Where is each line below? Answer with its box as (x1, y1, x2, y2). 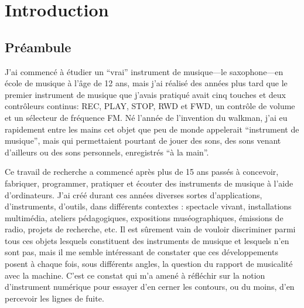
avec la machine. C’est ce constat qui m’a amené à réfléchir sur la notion (5, 269, 265, 281)
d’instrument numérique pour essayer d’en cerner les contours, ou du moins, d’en (5, 280, 295, 293)
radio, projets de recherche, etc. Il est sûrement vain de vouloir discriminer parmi (5, 223, 296, 235)
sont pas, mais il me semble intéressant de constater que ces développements (5, 246, 278, 258)
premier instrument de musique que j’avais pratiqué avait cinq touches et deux (5, 88, 286, 100)
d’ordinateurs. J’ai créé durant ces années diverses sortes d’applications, (5, 188, 262, 201)
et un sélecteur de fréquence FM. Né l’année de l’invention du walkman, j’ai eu (5, 111, 288, 123)
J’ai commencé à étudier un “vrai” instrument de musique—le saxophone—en (5, 65, 283, 77)
